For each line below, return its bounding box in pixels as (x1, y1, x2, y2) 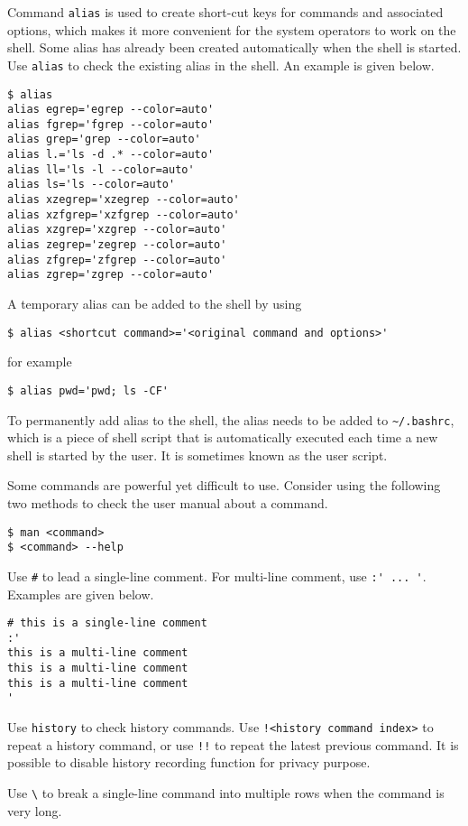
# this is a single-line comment (7, 617, 207, 630)
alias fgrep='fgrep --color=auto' (7, 117, 215, 131)
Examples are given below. (7, 584, 154, 603)
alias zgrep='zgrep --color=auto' (7, 268, 215, 282)
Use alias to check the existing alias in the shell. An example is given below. (7, 55, 435, 74)
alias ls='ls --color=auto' (7, 178, 176, 191)
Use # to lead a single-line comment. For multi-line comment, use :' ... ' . (7, 566, 427, 585)
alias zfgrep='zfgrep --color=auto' (7, 253, 227, 266)
